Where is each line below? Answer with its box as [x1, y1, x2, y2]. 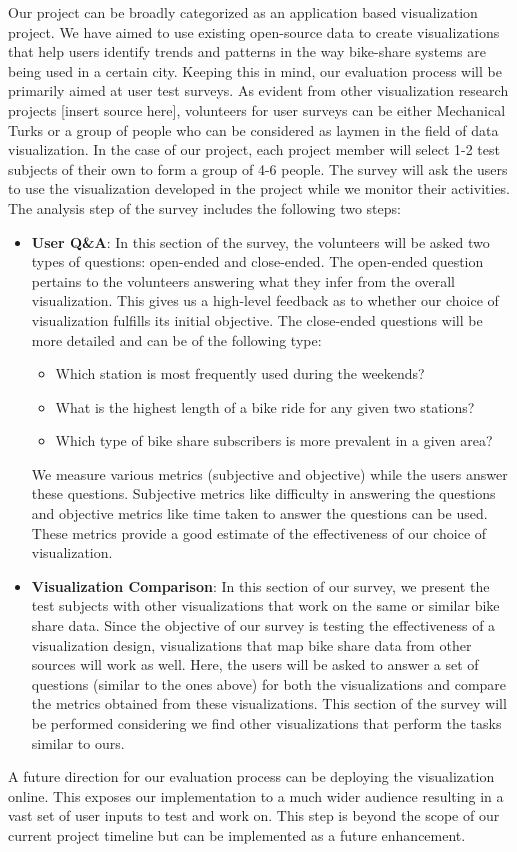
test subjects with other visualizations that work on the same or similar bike [31, 595, 500, 616]
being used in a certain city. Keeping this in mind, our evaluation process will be [8, 60, 502, 81]
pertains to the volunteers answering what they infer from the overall [31, 270, 455, 291]
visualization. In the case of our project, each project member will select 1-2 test [8, 139, 500, 160]
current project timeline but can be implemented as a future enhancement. [8, 824, 466, 845]
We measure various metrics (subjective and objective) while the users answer [31, 463, 508, 484]
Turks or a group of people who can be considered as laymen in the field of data [8, 119, 499, 140]
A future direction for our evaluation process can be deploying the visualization [8, 766, 495, 787]
